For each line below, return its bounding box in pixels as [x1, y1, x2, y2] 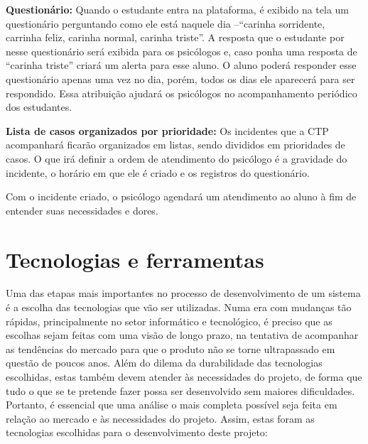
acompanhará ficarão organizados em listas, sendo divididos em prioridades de [6, 137, 345, 152]
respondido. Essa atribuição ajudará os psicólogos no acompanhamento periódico [6, 85, 357, 100]
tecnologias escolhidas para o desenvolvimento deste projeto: [6, 425, 268, 440]
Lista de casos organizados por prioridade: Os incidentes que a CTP [6, 123, 329, 138]
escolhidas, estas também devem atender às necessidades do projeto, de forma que [6, 369, 362, 384]
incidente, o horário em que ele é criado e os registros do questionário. [6, 165, 310, 180]
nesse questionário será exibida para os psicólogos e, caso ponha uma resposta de [6, 43, 357, 58]
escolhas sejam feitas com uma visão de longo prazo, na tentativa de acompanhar [6, 327, 359, 342]
